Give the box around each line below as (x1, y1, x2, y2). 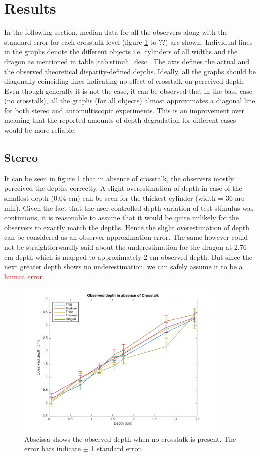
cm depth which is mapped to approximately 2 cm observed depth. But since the (4, 251, 252, 262)
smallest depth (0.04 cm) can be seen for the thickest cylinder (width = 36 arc (4, 193, 245, 203)
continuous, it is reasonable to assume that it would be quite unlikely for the (4, 212, 239, 223)
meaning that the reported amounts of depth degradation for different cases (4, 115, 236, 125)
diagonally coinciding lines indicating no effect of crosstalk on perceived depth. (4, 76, 245, 86)
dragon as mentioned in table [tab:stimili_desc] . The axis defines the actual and (4, 56, 250, 66)
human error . (4, 271, 44, 281)
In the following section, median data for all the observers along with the (4, 27, 228, 37)
